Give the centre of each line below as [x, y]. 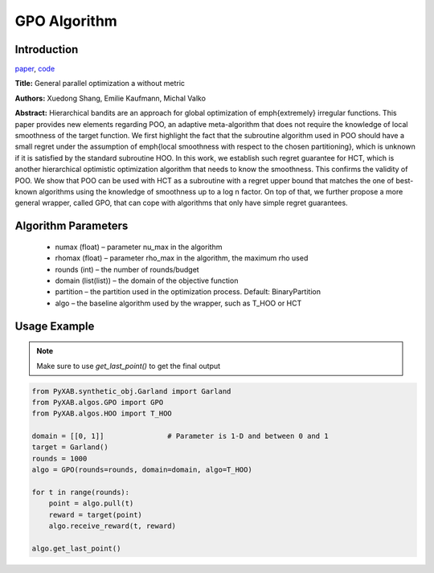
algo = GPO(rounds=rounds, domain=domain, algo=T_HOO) [142, 470]
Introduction [47, 49]
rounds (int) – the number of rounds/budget [127, 269]
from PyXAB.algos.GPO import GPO [98, 402]
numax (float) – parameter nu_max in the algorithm [139, 247]
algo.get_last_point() [76, 548]
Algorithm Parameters [72, 226]
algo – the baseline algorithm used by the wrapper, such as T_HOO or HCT [178, 303]
